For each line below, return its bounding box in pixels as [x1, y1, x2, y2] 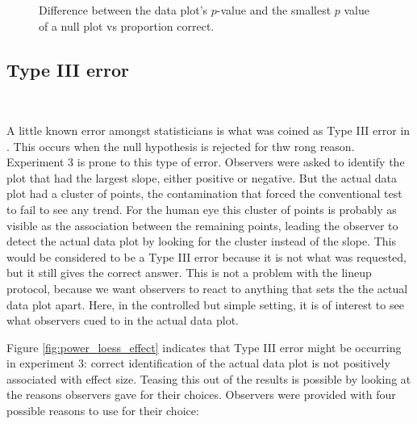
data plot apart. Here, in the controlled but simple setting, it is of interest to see [6, 296, 404, 313]
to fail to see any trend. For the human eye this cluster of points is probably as [6, 200, 397, 217]
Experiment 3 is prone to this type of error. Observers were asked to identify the [6, 153, 405, 170]
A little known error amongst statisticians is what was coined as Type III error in [6, 121, 411, 138]
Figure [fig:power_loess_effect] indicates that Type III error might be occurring [6, 338, 402, 355]
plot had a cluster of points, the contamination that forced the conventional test [6, 185, 402, 202]
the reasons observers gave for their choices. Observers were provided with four [6, 386, 396, 403]
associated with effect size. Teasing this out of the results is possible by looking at [6, 370, 411, 387]
